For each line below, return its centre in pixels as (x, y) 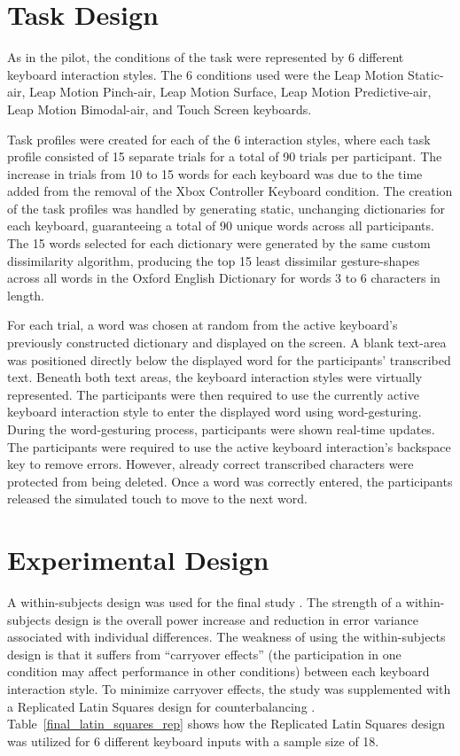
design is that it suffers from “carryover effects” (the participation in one (204, 654)
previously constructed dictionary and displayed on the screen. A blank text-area (227, 343)
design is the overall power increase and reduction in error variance (236, 619)
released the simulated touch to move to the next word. (157, 499)
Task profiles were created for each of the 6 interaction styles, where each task (219, 139)
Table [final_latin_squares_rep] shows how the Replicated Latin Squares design (226, 724)
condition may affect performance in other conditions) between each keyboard (218, 671)
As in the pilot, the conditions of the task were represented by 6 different (206, 57)
